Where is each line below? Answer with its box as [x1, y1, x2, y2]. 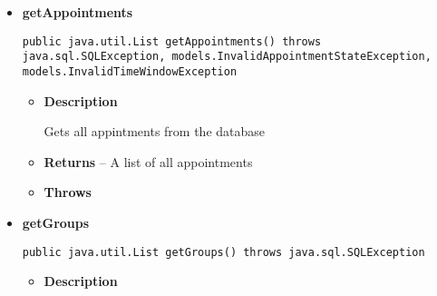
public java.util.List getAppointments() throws [22, 35, 322, 48]
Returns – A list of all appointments [44, 152, 253, 171]
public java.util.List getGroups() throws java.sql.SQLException [22, 245, 425, 259]
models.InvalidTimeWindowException [22, 64, 238, 78]
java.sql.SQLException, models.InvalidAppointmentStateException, [22, 50, 432, 64]
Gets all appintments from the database [44, 122, 266, 141]
